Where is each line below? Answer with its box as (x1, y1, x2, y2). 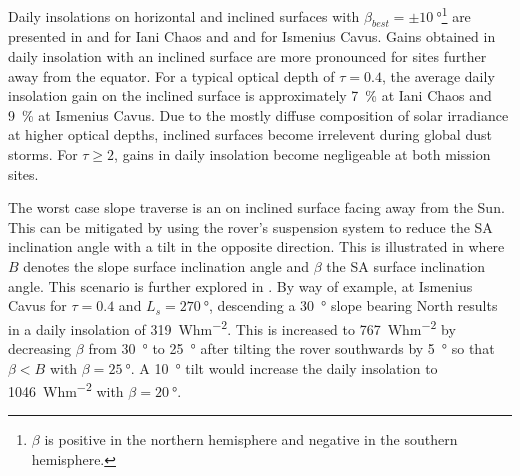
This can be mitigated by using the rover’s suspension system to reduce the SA (8, 216, 493, 237)
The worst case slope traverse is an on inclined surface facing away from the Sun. (8, 197, 505, 218)
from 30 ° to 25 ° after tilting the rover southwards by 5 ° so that (88, 338, 495, 359)
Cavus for (8, 295, 67, 316)
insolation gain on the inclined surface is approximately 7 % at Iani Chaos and (8, 85, 492, 106)
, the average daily (381, 65, 495, 86)
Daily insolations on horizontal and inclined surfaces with (8, 5, 360, 26)
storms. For (8, 144, 78, 165)
